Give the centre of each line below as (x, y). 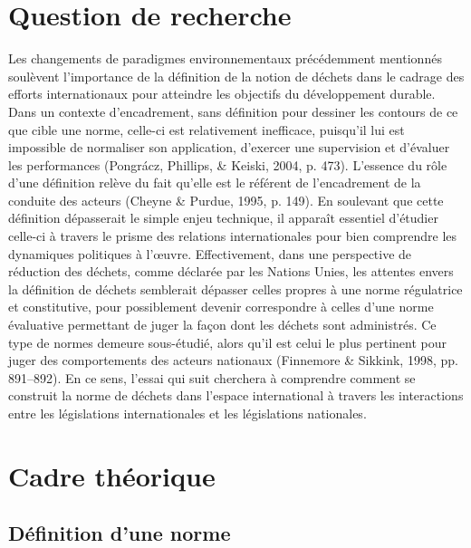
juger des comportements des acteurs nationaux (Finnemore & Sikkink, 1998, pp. (233, 360)
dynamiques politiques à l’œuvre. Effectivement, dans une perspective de (210, 253)
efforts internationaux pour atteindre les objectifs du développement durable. (222, 94)
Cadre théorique (112, 475)
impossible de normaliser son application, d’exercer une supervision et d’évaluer (229, 147)
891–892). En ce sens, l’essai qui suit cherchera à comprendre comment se (212, 377)
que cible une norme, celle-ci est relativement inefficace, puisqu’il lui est (207, 129)
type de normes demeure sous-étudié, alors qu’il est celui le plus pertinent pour (228, 342)
